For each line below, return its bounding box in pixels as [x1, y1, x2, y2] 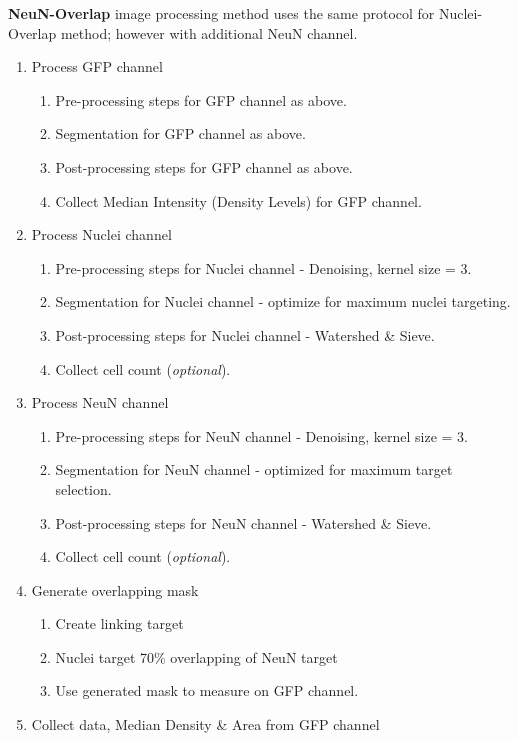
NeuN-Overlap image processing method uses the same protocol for [8, 3, 435, 23]
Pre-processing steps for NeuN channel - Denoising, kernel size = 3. [55, 425, 469, 446]
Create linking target [55, 613, 184, 634]
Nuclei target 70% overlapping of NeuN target [55, 646, 338, 667]
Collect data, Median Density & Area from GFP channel [31, 714, 380, 735]
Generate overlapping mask [31, 579, 199, 600]
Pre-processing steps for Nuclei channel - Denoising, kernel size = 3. [55, 257, 472, 278]
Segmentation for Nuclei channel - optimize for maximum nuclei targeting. [55, 291, 511, 312]
